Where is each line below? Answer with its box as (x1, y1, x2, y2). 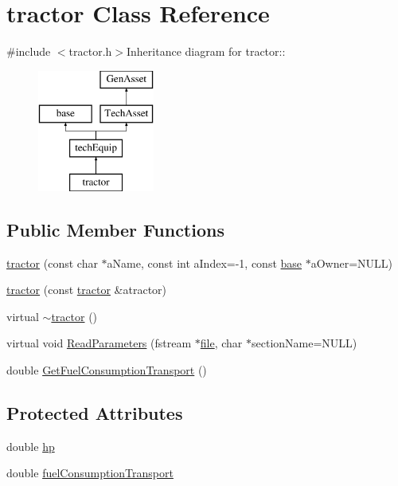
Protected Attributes (6, 401, 183, 425)
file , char (200, 335, 243, 351)
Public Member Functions (6, 217, 224, 241)
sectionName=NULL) (252, 335, 357, 351)
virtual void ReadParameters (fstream (6, 335, 192, 351)
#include (6, 43, 51, 60)
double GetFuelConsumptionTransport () (6, 362, 207, 378)
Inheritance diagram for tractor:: (126, 43, 286, 60)
